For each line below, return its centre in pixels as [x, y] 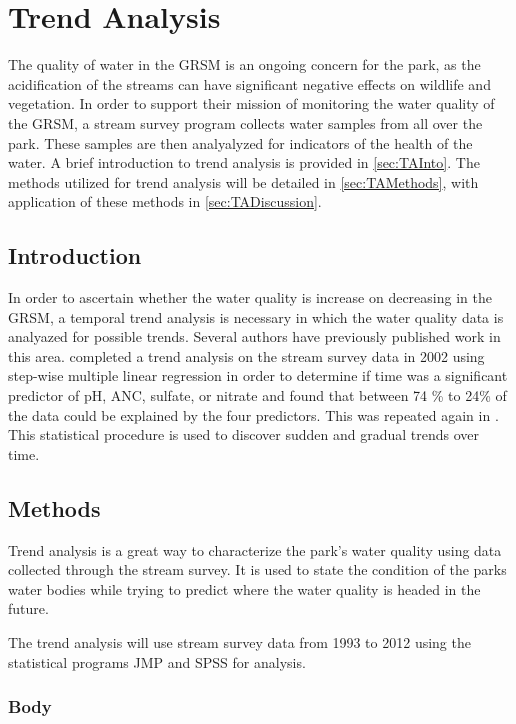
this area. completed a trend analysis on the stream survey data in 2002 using [246, 355]
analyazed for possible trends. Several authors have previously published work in [254, 336]
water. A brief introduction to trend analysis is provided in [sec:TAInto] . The [244, 162]
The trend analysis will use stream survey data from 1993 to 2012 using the [239, 642]
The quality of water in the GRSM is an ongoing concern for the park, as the [244, 64]
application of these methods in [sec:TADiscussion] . [165, 201]
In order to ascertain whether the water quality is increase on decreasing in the [250, 297]
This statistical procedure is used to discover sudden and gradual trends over [244, 434]
